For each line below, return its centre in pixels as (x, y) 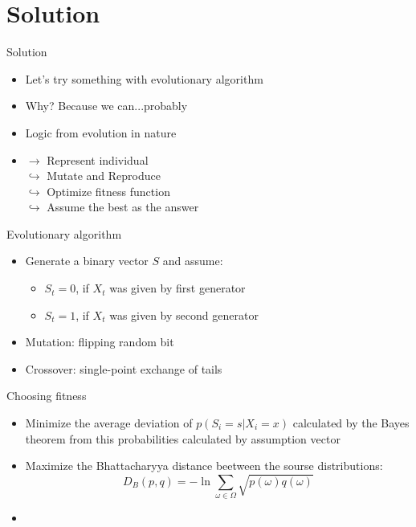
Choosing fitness (47, 396)
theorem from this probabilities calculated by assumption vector (183, 438)
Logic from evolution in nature (101, 132)
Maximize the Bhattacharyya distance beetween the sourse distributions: (204, 466)
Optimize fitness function (108, 191)
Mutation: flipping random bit (100, 342)
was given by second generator (184, 315)
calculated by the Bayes (351, 423)
